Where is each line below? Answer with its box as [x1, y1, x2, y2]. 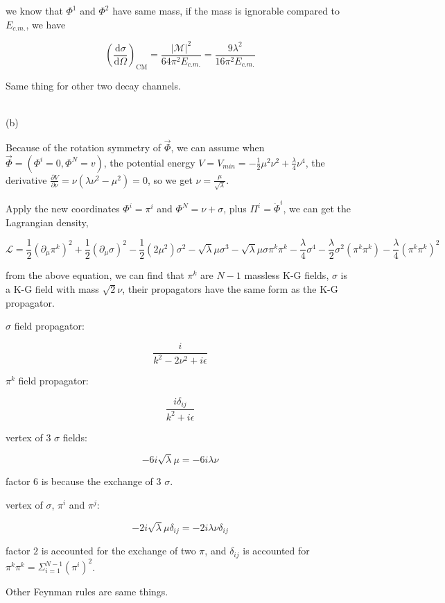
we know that [6, 3, 63, 17]
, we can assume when [171, 139, 265, 154]
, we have [26, 17, 66, 31]
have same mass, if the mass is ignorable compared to [112, 3, 340, 17]
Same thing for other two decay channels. [6, 78, 181, 92]
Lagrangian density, [6, 214, 89, 229]
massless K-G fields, [244, 268, 329, 282]
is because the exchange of [41, 474, 153, 489]
